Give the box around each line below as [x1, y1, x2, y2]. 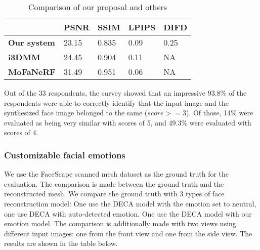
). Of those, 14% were [186, 107, 253, 118]
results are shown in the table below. [4, 238, 118, 248]
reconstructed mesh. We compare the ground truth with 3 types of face [4, 188, 225, 199]
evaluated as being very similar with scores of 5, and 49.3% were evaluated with [4, 117, 251, 128]
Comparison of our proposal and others [28, 1, 167, 13]
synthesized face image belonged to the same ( [4, 107, 148, 118]
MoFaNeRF [8, 66, 56, 77]
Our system [8, 36, 55, 48]
